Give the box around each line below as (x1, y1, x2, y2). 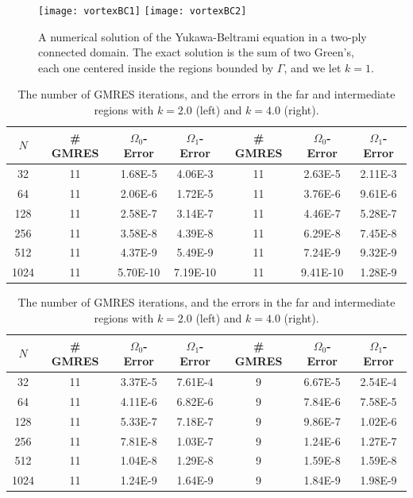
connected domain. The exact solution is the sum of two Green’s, (38, 44, 354, 60)
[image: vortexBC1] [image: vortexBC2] (38, 6, 247, 17)
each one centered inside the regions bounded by (38, 59, 274, 75)
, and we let (284, 59, 342, 75)
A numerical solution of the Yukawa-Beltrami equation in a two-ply (38, 28, 367, 44)
